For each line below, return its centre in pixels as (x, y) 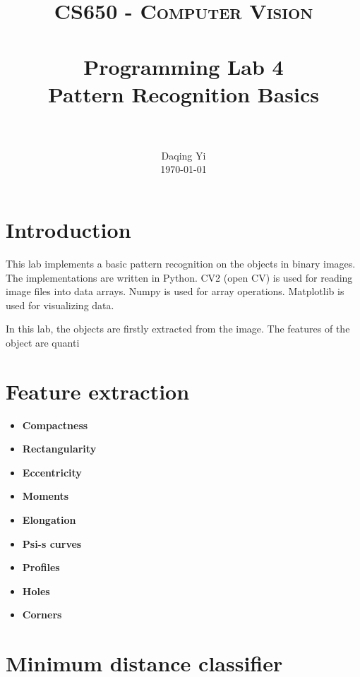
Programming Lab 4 (184, 66)
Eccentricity (52, 472)
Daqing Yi (184, 155)
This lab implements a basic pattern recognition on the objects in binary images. (181, 263)
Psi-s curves (52, 543)
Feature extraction (98, 391)
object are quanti (43, 342)
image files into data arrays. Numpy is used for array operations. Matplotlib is (175, 291)
